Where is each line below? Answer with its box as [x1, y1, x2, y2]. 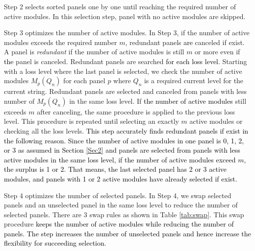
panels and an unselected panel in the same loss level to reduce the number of [4, 200, 238, 210]
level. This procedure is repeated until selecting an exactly [4, 116, 179, 126]
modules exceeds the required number [4, 37, 117, 47]
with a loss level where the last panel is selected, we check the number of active [4, 66, 242, 76]
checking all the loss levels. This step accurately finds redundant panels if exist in [4, 125, 249, 136]
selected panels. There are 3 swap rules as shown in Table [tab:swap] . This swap [4, 209, 244, 219]
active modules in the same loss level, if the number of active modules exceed [4, 154, 236, 164]
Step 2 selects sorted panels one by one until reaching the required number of [4, 1, 236, 11]
